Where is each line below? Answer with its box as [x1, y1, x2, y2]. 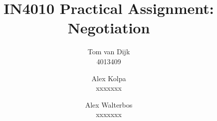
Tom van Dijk [87, 46, 130, 57]
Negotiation [67, 17, 150, 38]
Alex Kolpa [91, 73, 126, 83]
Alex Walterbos [85, 99, 133, 110]
